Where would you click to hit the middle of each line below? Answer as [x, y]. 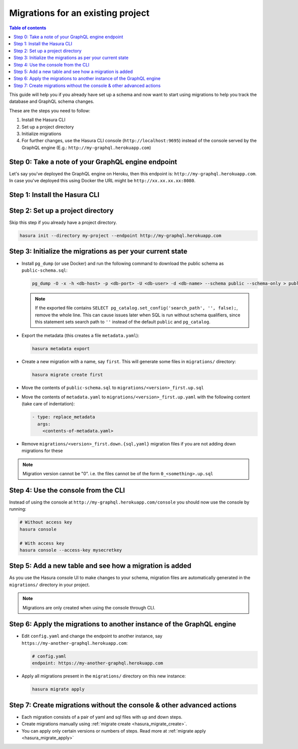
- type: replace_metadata [64, 417]
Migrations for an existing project [79, 13]
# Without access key [46, 522]
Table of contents [28, 28]
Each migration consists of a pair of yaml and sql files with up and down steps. [102, 717]
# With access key [42, 543]
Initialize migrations [41, 134]
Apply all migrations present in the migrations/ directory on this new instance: [104, 676]
